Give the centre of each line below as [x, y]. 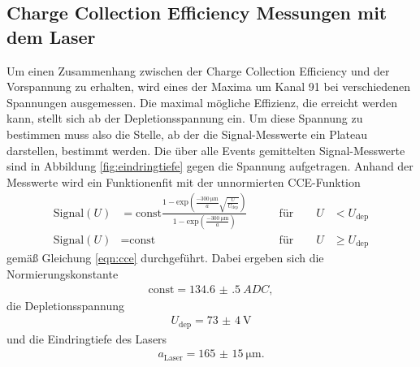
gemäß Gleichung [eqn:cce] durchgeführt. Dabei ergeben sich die [165, 258]
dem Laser [51, 36]
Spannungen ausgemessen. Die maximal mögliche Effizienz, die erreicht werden [202, 102]
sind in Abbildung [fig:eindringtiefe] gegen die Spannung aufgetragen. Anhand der [210, 166]
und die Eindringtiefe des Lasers [87, 338]
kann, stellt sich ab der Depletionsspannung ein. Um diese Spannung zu [185, 118]
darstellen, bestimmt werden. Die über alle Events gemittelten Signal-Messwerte [206, 150]
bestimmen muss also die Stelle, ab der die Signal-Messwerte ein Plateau [187, 134]
